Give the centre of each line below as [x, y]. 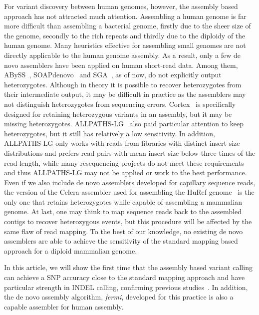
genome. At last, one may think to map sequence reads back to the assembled [123, 211]
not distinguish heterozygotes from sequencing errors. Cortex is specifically [120, 104]
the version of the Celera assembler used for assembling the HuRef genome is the [129, 192]
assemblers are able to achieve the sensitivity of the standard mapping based [121, 241]
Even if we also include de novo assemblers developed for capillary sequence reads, [130, 182]
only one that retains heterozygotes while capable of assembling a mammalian [123, 201]
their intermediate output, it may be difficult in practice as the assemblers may [125, 94]
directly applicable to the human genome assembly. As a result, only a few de [123, 55]
